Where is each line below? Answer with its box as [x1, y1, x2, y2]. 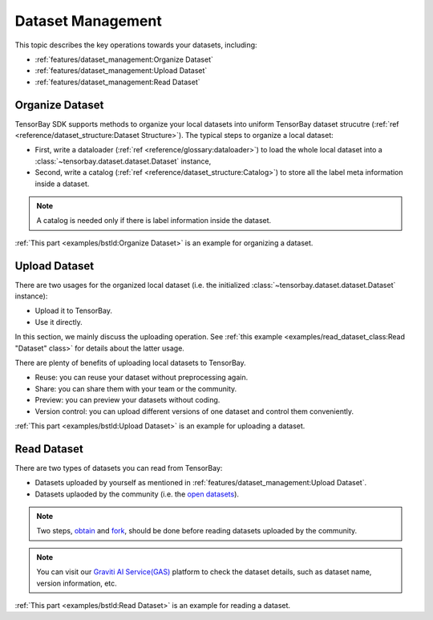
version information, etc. [36, 578, 118, 588]
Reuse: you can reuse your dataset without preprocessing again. [34, 373, 249, 383]
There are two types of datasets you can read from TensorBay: [14, 463, 223, 472]
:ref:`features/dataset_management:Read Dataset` [34, 77, 200, 87]
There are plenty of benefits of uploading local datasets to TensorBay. [14, 358, 246, 367]
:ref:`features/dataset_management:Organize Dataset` [34, 55, 214, 64]
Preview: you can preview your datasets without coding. [34, 395, 221, 405]
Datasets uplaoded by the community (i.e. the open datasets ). [34, 489, 240, 499]
